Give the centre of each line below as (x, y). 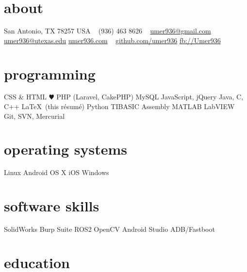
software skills (52, 206)
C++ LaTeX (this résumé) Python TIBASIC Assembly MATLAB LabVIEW (119, 106)
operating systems (66, 149)
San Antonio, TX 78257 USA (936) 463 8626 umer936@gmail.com (107, 31)
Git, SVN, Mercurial (34, 116)
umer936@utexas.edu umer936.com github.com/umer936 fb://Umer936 (112, 40)
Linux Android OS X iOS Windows (57, 172)
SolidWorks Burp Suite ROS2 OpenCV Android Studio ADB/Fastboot (109, 229)
